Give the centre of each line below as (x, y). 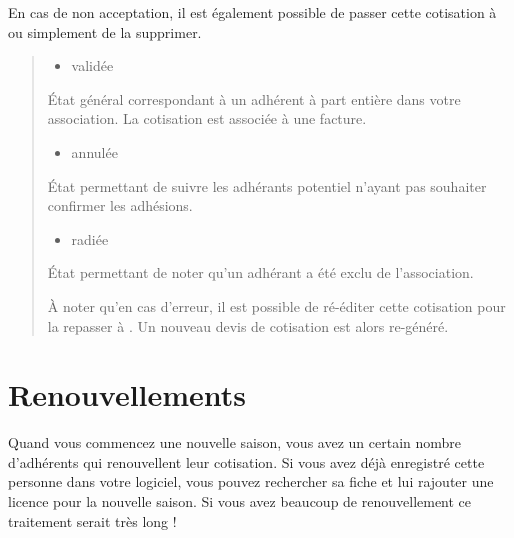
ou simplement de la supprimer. (105, 31)
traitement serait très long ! (92, 520)
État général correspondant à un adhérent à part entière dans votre (254, 98)
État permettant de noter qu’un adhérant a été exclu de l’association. (260, 272)
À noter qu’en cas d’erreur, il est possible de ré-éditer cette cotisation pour (276, 305)
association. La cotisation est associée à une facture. (207, 118)
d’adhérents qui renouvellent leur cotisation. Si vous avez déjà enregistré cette (246, 461)
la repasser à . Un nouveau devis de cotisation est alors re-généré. (248, 325)
